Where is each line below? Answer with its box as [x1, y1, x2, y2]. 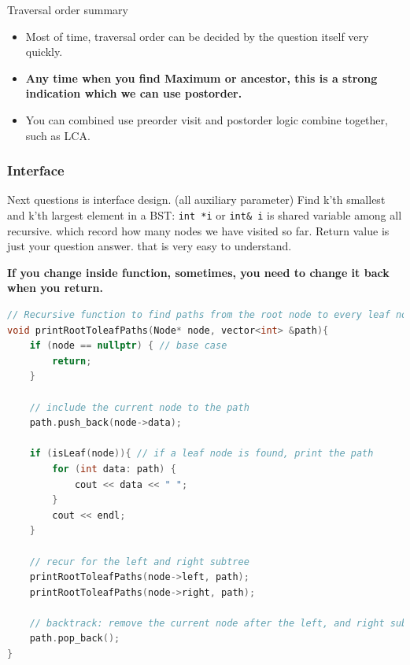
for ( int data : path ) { [52, 463, 176, 475]
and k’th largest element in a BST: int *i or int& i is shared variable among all [7, 206, 402, 223]
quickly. [25, 43, 63, 60]
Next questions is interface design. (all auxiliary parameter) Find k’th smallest [7, 191, 386, 208]
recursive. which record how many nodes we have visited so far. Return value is [7, 222, 390, 238]
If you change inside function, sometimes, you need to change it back [7, 264, 390, 280]
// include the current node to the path [29, 401, 249, 413]
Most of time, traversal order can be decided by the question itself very [25, 28, 369, 44]
